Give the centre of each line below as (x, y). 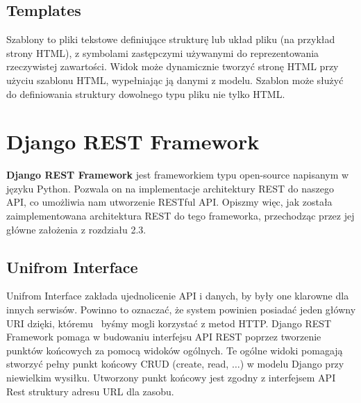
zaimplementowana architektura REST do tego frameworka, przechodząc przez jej (180, 216)
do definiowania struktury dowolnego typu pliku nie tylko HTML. (146, 93)
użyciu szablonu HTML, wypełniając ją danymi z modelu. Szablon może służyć (175, 80)
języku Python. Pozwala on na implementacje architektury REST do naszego (170, 188)
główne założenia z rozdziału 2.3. (76, 229)
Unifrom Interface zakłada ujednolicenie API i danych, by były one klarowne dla (178, 296)
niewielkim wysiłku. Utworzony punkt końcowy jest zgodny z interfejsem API (171, 378)
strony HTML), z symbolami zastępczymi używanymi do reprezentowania (163, 52)
